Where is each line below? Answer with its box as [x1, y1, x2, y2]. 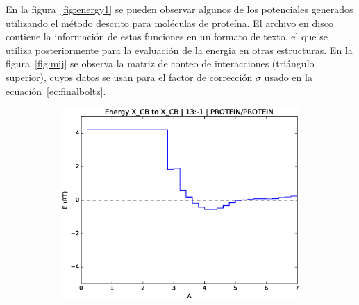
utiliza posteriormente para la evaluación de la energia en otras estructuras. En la [6, 42, 353, 57]
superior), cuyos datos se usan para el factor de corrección [6, 69, 253, 84]
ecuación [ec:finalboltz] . [6, 83, 106, 98]
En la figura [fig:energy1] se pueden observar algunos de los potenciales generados [6, 2, 353, 16]
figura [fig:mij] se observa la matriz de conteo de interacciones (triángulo [6, 56, 315, 71]
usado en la [264, 69, 312, 84]
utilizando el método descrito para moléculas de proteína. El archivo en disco [6, 15, 333, 30]
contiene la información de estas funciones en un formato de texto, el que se [6, 29, 328, 44]
